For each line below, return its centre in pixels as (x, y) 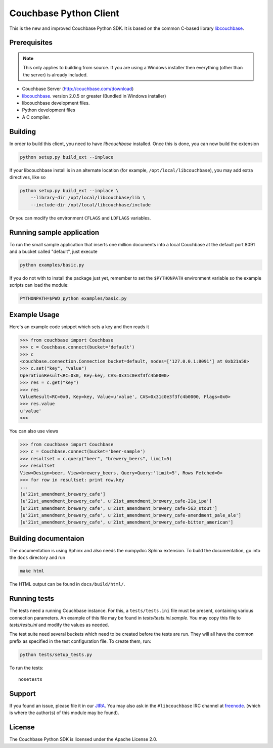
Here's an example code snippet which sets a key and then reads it (79, 327)
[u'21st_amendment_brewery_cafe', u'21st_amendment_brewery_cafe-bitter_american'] (127, 522)
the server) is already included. (55, 75)
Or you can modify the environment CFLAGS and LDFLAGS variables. (80, 218)
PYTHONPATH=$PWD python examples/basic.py (73, 299)
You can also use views (34, 431)
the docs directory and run (37, 558)
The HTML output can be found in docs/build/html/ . (67, 584)
